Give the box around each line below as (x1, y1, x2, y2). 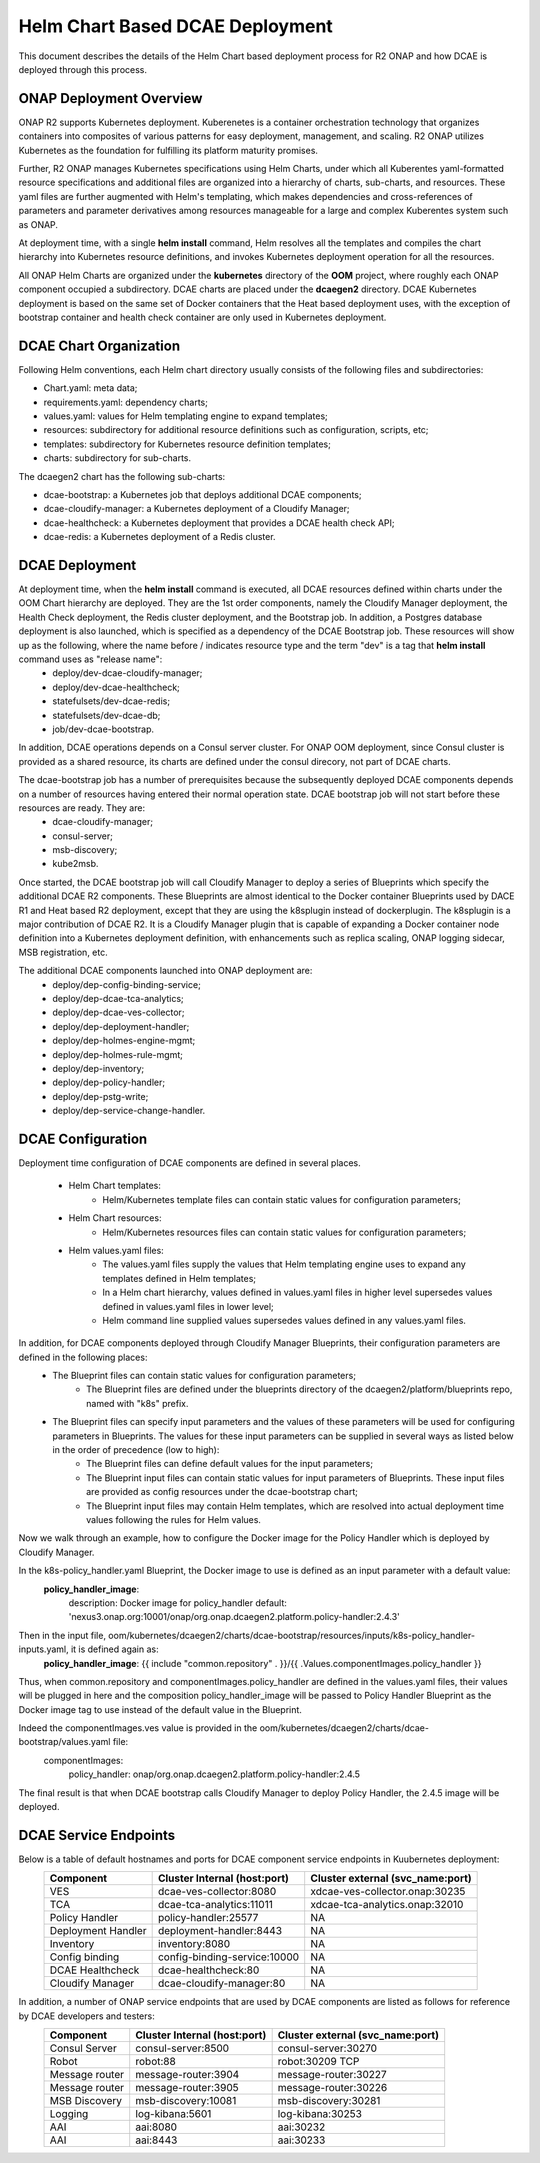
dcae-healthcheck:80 (157, 1963, 260, 1977)
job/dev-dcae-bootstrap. (52, 723, 155, 735)
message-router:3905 (135, 2081, 239, 2095)
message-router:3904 (135, 2068, 240, 2082)
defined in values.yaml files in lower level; (102, 1300, 274, 1312)
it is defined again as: (70, 1643, 159, 1655)
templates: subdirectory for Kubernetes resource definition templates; (43, 438, 332, 450)
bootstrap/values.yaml (18, 1736, 111, 1748)
